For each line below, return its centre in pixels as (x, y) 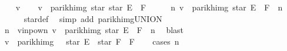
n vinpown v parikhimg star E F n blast (94, 30)
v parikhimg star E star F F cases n (92, 41)
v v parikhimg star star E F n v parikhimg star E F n (149, 7)
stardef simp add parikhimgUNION (93, 18)
